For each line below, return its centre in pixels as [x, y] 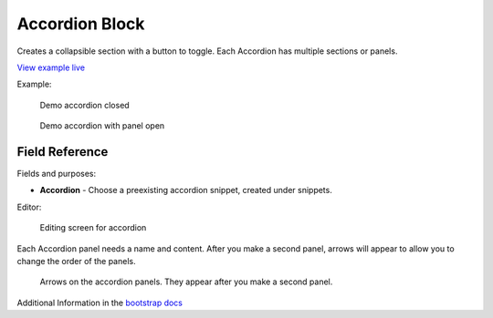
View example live [51, 67]
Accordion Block [81, 24]
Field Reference [63, 152]
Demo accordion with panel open [102, 126]
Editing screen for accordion [93, 228]
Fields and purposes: [57, 174]
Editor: [29, 207]
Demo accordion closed [84, 105]
